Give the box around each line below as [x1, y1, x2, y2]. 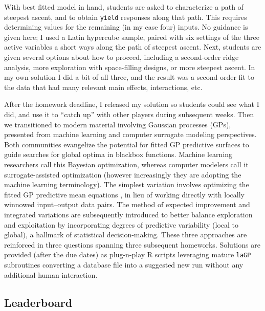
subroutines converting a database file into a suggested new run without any [4, 259, 244, 270]
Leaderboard [4, 294, 73, 310]
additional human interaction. [4, 269, 98, 280]
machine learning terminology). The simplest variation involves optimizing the [4, 179, 249, 190]
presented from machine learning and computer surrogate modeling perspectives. [4, 129, 257, 140]
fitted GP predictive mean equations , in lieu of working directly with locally [4, 189, 245, 199]
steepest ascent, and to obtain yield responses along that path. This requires [4, 11, 247, 22]
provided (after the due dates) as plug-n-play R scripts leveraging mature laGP [4, 249, 251, 260]
